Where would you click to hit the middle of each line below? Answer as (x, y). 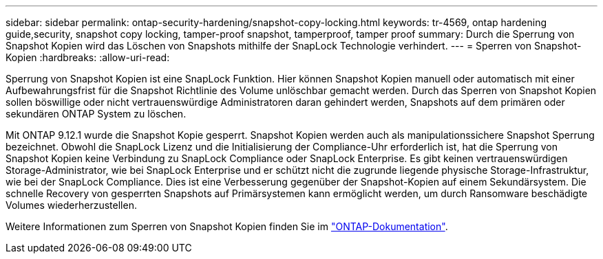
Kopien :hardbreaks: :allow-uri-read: (88, 57)
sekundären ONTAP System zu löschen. (96, 114)
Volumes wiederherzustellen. (71, 205)
